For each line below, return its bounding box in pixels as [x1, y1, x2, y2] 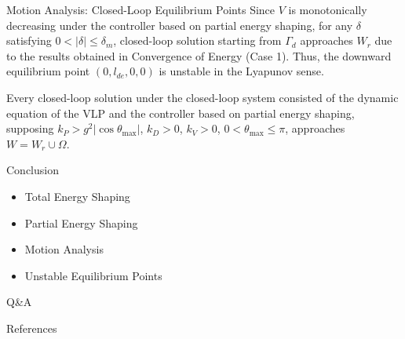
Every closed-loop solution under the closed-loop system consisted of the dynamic [6, 89, 399, 105]
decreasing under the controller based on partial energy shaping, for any [6, 16, 353, 33]
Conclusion [6, 162, 59, 178]
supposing [6, 120, 54, 137]
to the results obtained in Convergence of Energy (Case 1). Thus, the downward [6, 47, 392, 64]
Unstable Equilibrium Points [24, 267, 162, 283]
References [6, 319, 57, 336]
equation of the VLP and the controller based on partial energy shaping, [6, 104, 355, 121]
